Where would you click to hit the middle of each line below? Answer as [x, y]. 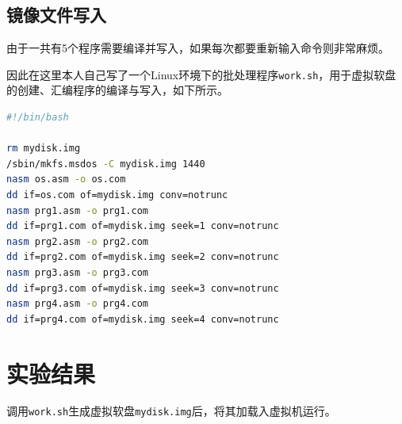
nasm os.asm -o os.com [66, 180]
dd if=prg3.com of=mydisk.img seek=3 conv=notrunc [143, 288]
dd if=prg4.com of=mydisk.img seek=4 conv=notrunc [143, 319]
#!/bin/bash [38, 118]
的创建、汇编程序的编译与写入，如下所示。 [117, 90]
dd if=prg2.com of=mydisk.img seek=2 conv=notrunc [143, 257]
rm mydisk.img [44, 149]
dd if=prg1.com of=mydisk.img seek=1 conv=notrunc [143, 226]
